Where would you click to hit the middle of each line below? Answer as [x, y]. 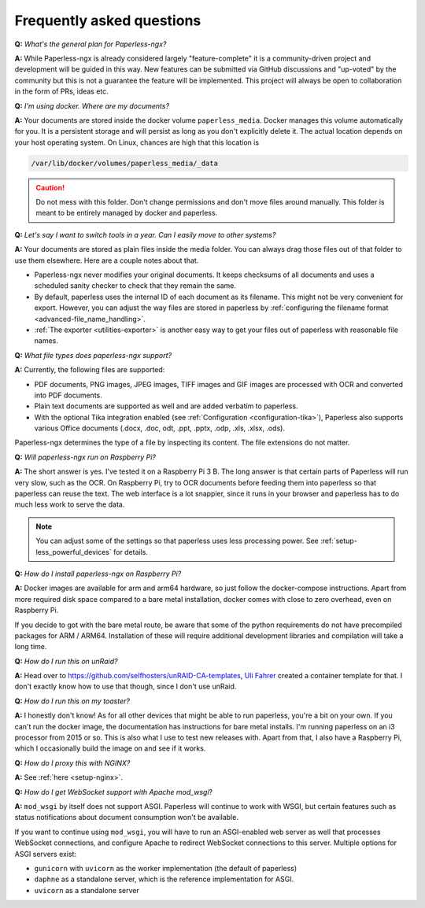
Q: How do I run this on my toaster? [72, 701]
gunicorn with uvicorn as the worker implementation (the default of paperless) [166, 868]
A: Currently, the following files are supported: [90, 370]
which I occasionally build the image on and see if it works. [110, 748]
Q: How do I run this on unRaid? [66, 661]
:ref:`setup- [338, 541]
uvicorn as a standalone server [87, 890]
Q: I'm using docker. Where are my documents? [92, 105]
